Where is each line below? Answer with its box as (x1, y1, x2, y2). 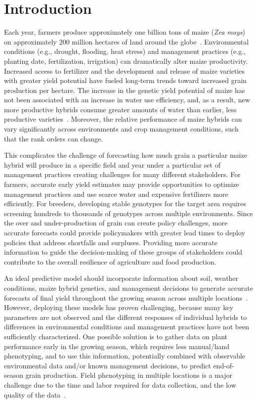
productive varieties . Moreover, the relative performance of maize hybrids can (4, 114, 242, 124)
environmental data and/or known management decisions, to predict (4, 360, 211, 370)
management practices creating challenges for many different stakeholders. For (4, 169, 241, 179)
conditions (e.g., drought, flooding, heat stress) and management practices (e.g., (4, 46, 246, 56)
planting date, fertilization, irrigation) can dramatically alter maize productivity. (4, 55, 248, 66)
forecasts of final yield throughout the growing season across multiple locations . (4, 292, 248, 303)
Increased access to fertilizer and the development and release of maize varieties (4, 65, 245, 76)
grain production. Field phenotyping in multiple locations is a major (25, 370, 232, 380)
